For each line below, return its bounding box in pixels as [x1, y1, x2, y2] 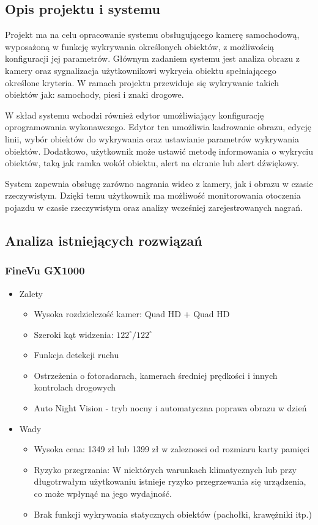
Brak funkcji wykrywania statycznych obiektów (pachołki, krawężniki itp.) [34, 507, 312, 520]
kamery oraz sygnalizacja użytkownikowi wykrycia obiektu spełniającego [5, 64, 276, 76]
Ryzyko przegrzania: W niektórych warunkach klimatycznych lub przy [34, 463, 297, 475]
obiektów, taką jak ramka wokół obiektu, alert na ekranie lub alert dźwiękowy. [5, 156, 299, 169]
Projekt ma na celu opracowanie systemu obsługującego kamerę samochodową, [5, 28, 300, 41]
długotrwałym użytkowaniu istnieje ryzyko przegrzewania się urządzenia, [34, 475, 306, 488]
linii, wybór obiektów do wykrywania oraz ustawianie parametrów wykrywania [5, 132, 300, 145]
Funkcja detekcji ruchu [34, 348, 119, 361]
